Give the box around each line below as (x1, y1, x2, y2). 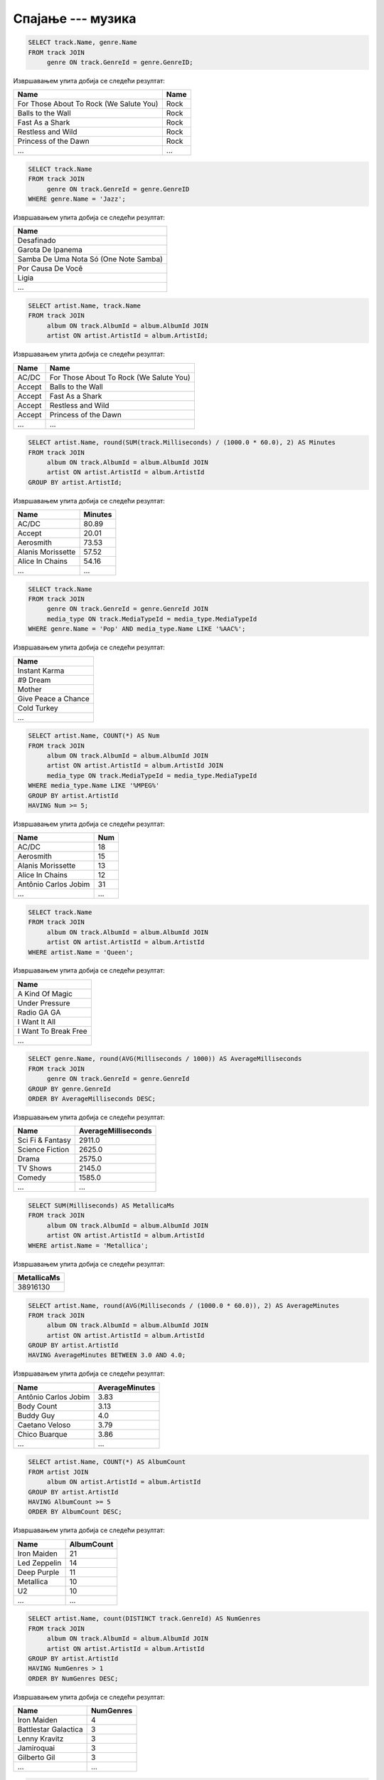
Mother (17, 684, 42, 694)
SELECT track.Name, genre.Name (28, 38, 138, 46)
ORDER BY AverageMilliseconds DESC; (28, 1095, 156, 1103)
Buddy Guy (17, 1410, 55, 1420)
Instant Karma (17, 666, 65, 676)
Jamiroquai (17, 1743, 55, 1753)
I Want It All (17, 1017, 56, 1027)
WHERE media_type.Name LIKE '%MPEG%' (28, 782, 160, 790)
